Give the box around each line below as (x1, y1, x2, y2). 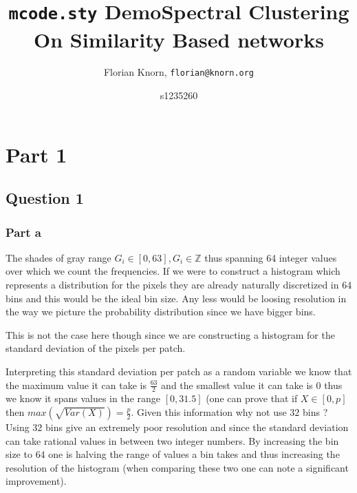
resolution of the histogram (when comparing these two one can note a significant (6, 460, 349, 474)
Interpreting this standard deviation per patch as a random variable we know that (6, 364, 352, 379)
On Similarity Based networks (34, 25, 324, 53)
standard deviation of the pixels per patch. (6, 341, 186, 355)
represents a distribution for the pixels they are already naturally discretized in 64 (6, 277, 352, 292)
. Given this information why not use (131, 405, 287, 419)
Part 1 (6, 140, 67, 168)
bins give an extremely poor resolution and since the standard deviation (45, 420, 349, 434)
